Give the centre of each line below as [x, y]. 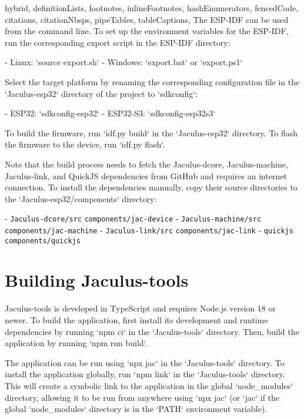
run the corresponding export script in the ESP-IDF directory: [118, 42]
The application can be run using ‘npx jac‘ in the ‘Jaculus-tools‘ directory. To [145, 362]
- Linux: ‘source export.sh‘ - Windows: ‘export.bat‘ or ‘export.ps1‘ [124, 62]
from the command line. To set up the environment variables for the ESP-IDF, [147, 31]
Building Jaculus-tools [97, 280]
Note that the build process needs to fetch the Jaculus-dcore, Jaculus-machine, [146, 164]
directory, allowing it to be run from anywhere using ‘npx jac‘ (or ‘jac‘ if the [142, 397]
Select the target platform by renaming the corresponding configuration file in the [152, 81]
